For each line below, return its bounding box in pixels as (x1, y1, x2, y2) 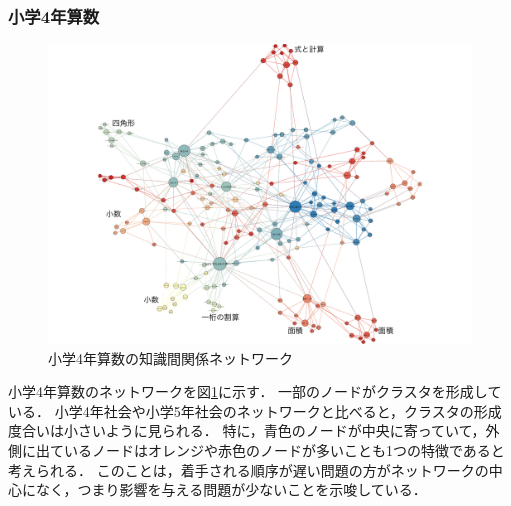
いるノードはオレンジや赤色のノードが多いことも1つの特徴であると (63, 439, 505, 460)
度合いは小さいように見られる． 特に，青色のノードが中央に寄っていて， (8, 420, 486, 441)
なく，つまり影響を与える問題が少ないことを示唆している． (35, 479, 427, 500)
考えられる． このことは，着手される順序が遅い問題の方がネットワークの (8, 459, 489, 480)
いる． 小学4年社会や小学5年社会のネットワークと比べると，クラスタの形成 (8, 400, 502, 421)
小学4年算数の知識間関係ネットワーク (48, 347, 293, 368)
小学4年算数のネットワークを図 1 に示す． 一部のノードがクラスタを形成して (8, 381, 502, 402)
